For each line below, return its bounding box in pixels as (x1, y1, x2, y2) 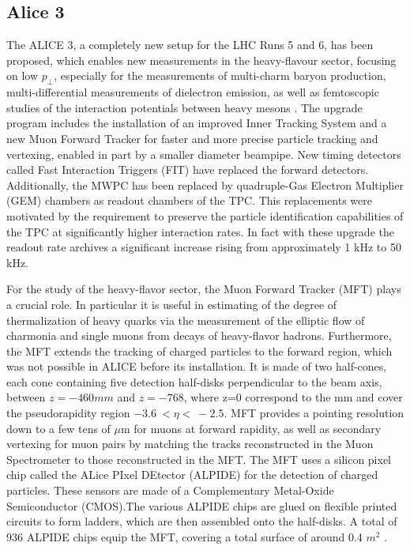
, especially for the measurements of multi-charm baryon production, (54, 67, 386, 84)
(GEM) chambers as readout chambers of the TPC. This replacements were (6, 192, 373, 209)
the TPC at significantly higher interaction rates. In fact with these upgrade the (6, 223, 394, 239)
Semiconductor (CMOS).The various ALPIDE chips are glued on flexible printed (6, 497, 397, 514)
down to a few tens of (6, 420, 111, 436)
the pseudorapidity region (6, 405, 130, 421)
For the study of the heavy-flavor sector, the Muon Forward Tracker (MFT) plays (6, 281, 401, 297)
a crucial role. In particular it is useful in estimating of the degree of (6, 296, 337, 312)
